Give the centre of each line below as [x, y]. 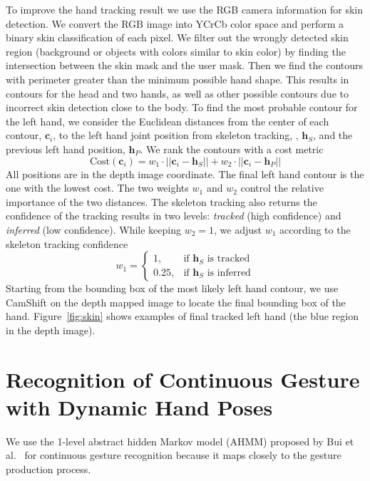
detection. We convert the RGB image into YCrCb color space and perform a [175, 23]
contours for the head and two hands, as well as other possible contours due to [177, 93]
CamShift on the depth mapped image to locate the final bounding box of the [176, 302]
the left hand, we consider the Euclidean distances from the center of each [168, 121]
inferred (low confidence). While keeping [93, 229]
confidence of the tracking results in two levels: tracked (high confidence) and [174, 216]
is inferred [229, 273]
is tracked [228, 259]
